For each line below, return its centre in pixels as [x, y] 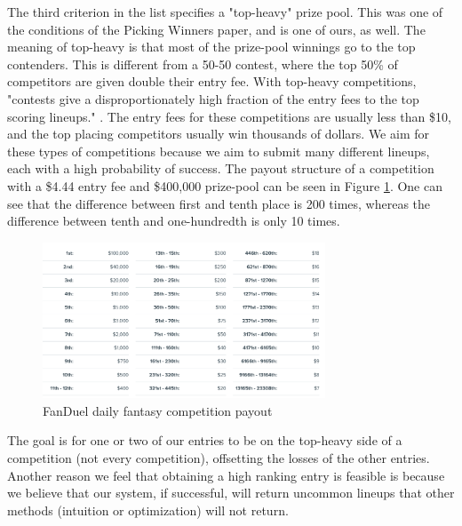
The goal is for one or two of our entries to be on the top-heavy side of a [205, 440]
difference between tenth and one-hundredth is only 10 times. [174, 221]
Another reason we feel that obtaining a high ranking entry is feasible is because [226, 475]
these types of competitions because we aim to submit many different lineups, [219, 151]
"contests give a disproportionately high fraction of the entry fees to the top [213, 98]
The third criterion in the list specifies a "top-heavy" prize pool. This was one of [225, 12]
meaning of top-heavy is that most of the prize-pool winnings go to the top [211, 47]
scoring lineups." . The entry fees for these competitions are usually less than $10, [229, 116]
